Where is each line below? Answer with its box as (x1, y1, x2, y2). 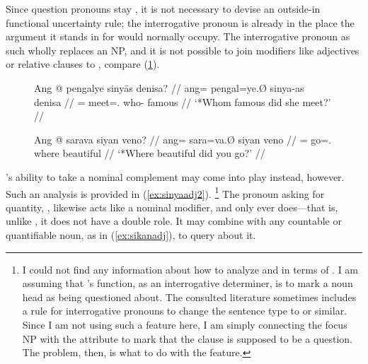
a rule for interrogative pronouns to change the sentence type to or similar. (22, 303, 347, 318)
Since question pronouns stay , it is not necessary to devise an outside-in (6, 1, 321, 16)
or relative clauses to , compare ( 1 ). (6, 57, 160, 71)
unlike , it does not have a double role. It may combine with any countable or (6, 213, 342, 228)
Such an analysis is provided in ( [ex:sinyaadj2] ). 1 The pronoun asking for (6, 184, 325, 201)
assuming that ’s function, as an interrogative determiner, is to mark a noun (22, 276, 353, 290)
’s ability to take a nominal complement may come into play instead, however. (6, 169, 345, 184)
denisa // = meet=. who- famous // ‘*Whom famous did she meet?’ (34, 94, 331, 109)
